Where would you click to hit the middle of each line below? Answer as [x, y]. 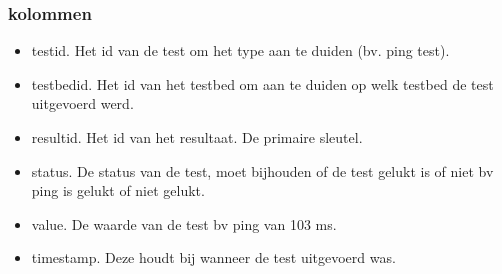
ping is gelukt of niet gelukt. [118, 190]
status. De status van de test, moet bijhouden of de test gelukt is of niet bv [262, 170]
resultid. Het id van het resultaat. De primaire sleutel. [197, 137]
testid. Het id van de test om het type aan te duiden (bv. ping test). [240, 50]
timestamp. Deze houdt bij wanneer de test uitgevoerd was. [213, 257]
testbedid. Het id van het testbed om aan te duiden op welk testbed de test [262, 83]
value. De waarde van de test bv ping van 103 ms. [184, 223]
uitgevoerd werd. [82, 103]
